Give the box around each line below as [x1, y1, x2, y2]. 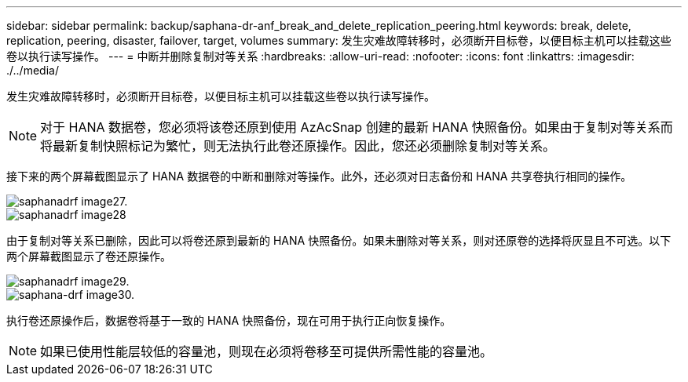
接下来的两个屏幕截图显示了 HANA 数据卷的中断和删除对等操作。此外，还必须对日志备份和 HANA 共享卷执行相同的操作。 [6, 169, 632, 183]
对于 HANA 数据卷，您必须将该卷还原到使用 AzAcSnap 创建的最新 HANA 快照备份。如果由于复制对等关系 [40, 119, 661, 135]
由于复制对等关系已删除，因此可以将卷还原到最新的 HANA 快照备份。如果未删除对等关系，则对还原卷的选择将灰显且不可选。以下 [6, 234, 672, 247]
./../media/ [6, 64, 59, 77]
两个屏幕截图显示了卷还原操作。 [6, 249, 171, 263]
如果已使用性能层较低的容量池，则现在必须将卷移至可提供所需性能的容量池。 [40, 344, 493, 359]
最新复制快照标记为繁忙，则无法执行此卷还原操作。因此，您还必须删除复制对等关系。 [53, 138, 556, 154]
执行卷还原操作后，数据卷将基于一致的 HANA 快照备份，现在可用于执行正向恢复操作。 [6, 314, 452, 327]
